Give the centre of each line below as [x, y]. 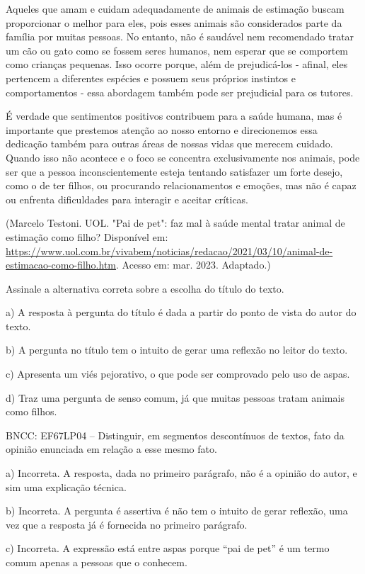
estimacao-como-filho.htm [61, 265]
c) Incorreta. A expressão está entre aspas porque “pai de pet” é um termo [168, 548]
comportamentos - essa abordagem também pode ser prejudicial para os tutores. [180, 92]
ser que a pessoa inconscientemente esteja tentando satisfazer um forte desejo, [174, 171]
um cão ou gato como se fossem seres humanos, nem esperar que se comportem [177, 50]
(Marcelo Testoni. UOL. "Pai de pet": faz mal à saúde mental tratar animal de [175, 223]
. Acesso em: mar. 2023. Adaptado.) [193, 265]
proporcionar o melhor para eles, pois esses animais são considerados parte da [174, 22]
